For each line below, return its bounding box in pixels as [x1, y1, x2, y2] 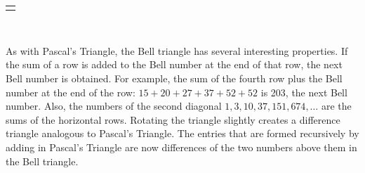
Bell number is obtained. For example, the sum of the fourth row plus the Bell [6, 71, 343, 86]
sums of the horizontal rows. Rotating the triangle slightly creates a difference [6, 112, 340, 127]
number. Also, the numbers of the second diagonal [6, 98, 222, 113]
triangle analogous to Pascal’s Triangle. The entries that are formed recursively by [6, 126, 359, 141]
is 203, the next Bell [260, 84, 347, 99]
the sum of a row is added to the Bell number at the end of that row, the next [6, 57, 343, 72]
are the [321, 98, 352, 113]
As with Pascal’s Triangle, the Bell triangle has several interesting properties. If [6, 43, 348, 58]
